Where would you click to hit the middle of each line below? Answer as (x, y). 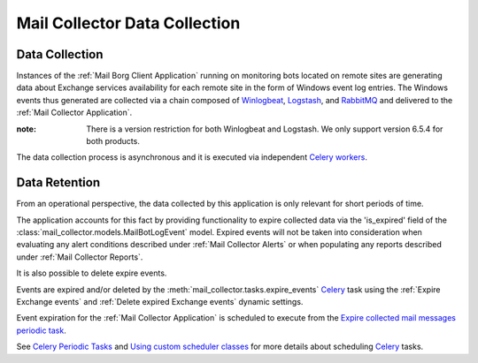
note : (27, 129)
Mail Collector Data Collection (128, 23)
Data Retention (58, 182)
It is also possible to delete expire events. (92, 273)
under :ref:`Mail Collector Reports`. (80, 257)
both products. (113, 141)
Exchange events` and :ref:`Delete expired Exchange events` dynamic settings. (160, 302)
